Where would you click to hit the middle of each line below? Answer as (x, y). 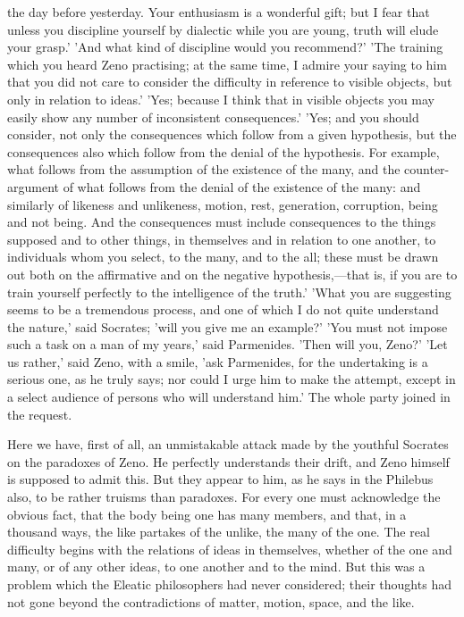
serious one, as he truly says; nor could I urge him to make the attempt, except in (232, 379)
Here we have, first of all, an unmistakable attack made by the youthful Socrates (228, 444)
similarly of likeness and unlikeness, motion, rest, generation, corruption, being (223, 204)
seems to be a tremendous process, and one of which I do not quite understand (223, 309)
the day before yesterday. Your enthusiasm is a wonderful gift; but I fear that (219, 12)
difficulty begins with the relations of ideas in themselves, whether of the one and (230, 549)
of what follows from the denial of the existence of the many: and (242, 186)
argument (33, 186)
